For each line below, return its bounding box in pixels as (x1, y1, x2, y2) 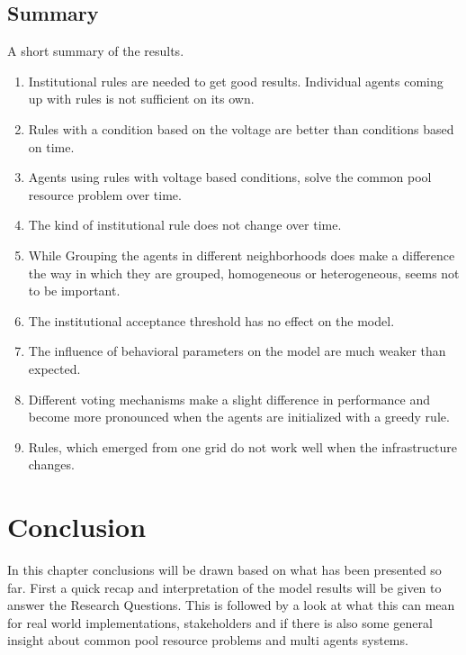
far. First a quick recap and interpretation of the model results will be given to (7, 578, 442, 596)
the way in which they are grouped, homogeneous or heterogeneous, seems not (28, 263, 460, 282)
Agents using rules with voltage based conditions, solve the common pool (28, 168, 432, 186)
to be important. (28, 281, 121, 300)
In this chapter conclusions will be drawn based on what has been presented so (7, 560, 442, 579)
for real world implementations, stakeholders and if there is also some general (7, 613, 433, 632)
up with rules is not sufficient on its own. (28, 89, 255, 108)
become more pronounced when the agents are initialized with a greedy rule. (28, 407, 450, 426)
